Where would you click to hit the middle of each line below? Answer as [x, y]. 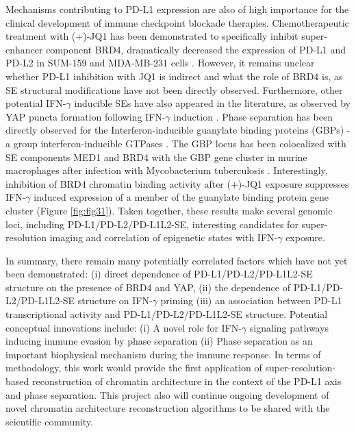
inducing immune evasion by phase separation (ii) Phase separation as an [159, 341]
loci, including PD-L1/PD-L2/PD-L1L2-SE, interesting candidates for [152, 224]
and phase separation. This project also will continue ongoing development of [167, 394]
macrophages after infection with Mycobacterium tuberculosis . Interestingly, [167, 170]
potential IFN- [36, 103]
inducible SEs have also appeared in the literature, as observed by [212, 103]
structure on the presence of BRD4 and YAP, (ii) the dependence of [148, 287]
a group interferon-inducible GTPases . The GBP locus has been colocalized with [176, 143]
